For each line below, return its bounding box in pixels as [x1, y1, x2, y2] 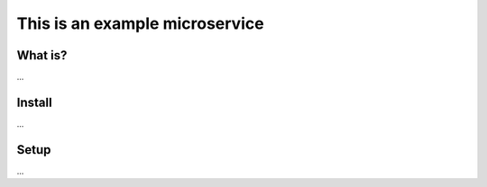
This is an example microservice [16, 13, 265, 33]
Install [16, 94, 53, 110]
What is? [16, 48, 68, 63]
